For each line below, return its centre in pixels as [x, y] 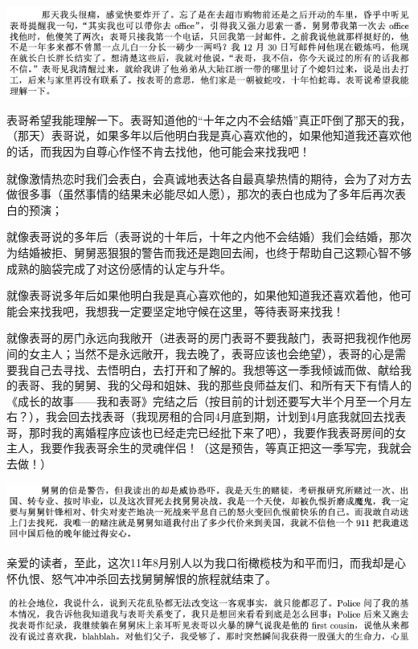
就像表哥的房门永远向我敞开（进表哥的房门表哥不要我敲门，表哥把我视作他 [203, 338]
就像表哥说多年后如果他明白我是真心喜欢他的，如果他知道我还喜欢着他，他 [203, 295]
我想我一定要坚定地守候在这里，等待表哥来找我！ [214, 310]
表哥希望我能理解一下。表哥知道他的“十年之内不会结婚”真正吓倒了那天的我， [209, 119]
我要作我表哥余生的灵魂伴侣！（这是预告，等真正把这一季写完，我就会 [225, 448]
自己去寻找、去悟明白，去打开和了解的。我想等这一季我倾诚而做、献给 [214, 369]
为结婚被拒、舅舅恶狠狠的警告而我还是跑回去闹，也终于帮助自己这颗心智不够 [209, 252]
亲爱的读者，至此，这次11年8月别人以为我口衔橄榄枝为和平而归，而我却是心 [206, 562]
